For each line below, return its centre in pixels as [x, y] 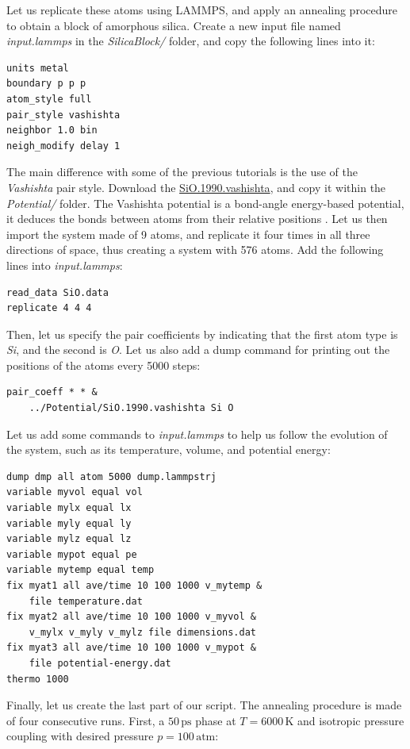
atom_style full [49, 99]
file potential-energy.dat [100, 663]
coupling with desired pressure [80, 736]
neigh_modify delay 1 [63, 146]
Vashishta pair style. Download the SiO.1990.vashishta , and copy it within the [196, 187]
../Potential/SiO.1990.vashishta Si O [131, 408]
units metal [38, 68]
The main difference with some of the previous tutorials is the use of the [182, 172]
